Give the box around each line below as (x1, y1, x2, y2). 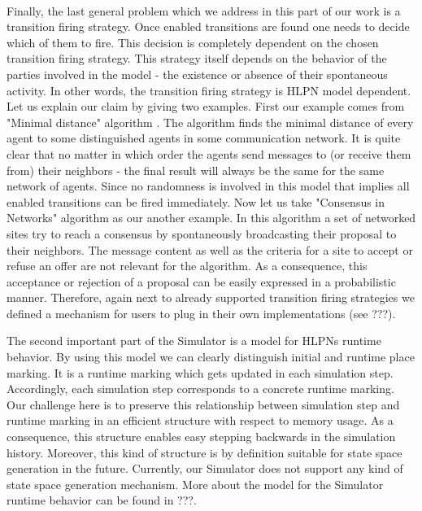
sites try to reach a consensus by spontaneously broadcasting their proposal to (7, 225, 397, 242)
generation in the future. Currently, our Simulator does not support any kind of (7, 460, 403, 477)
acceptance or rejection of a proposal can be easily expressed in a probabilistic (7, 273, 396, 290)
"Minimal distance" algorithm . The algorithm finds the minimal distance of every (7, 113, 414, 130)
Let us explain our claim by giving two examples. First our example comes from (7, 98, 405, 115)
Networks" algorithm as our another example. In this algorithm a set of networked (7, 209, 416, 226)
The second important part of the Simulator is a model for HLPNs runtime (7, 332, 381, 349)
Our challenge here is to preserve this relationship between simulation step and (7, 395, 400, 413)
